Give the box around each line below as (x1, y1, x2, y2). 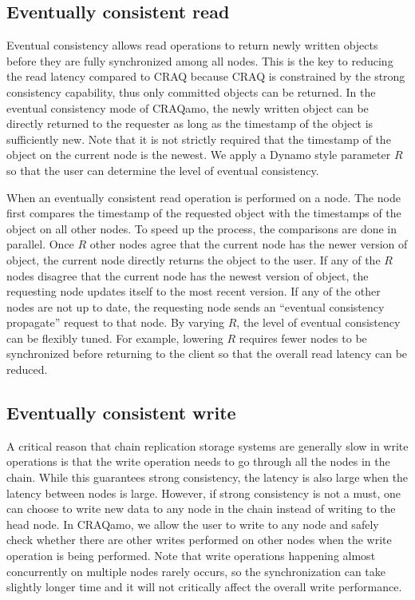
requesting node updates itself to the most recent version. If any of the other (6, 283, 381, 300)
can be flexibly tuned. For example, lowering (6, 329, 223, 346)
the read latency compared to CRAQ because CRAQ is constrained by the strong (6, 68, 405, 85)
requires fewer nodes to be (239, 329, 367, 346)
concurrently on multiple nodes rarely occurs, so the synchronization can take (6, 562, 385, 579)
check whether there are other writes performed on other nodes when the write (6, 531, 392, 548)
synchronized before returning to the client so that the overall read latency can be (6, 345, 408, 362)
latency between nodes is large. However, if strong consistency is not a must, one (6, 484, 401, 501)
